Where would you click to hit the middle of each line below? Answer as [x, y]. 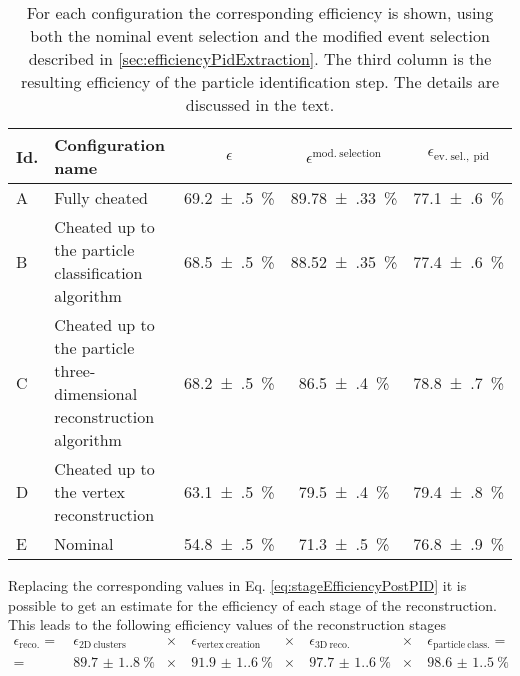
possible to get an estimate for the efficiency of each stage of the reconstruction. [252, 604]
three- [75, 370]
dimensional [96, 393]
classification [98, 272]
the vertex [90, 491]
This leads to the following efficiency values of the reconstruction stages [227, 624]
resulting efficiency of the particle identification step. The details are [260, 81]
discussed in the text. [260, 104]
